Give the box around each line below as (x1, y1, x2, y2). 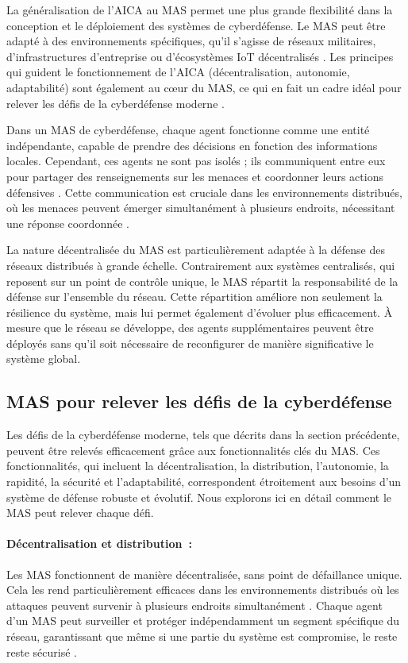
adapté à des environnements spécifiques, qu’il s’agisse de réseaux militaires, (6, 33, 376, 49)
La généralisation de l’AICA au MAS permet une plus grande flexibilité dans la (6, 2, 393, 17)
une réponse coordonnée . (6, 214, 129, 231)
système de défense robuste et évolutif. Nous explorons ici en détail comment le (6, 488, 392, 505)
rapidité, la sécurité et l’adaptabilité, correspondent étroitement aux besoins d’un (6, 473, 402, 490)
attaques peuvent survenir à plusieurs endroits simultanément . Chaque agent (6, 596, 383, 613)
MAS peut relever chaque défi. (6, 504, 154, 521)
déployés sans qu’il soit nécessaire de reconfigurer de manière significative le (6, 334, 374, 351)
